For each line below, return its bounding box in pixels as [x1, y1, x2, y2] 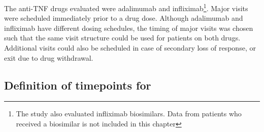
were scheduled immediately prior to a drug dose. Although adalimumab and [4, 13, 243, 23]
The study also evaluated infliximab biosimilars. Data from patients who [16, 108, 242, 119]
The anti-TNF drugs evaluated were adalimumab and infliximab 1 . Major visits [4, 2, 248, 13]
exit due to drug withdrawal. [4, 52, 93, 63]
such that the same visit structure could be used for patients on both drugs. [4, 32, 241, 43]
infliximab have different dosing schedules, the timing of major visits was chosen [4, 22, 253, 33]
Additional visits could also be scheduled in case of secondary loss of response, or [4, 42, 256, 53]
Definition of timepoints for [4, 77, 151, 93]
